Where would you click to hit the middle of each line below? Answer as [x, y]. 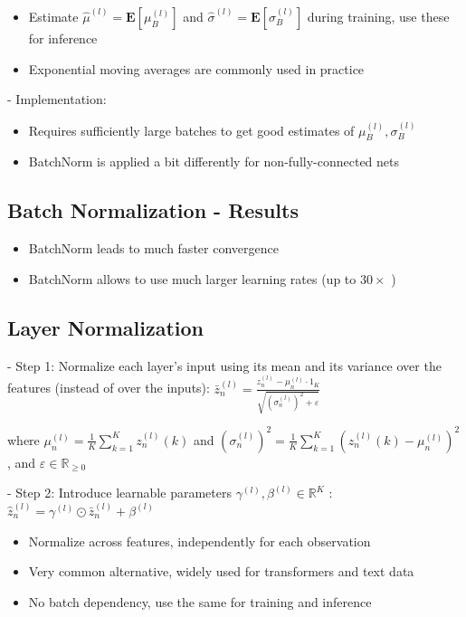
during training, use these [378, 16]
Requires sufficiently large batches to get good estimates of [191, 130]
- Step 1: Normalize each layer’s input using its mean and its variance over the [224, 365]
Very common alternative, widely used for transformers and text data [221, 571]
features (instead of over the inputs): [109, 388]
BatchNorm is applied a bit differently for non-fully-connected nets [214, 161]
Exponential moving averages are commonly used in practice [196, 68]
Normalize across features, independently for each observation [200, 541]
